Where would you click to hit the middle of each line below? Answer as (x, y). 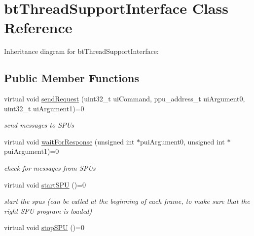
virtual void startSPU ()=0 (45, 184)
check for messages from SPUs (50, 168)
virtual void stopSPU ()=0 (44, 227)
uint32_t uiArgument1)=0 (44, 108)
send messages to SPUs (39, 125)
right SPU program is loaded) (48, 211)
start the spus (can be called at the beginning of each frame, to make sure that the (127, 201)
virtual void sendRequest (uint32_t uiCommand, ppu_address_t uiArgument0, (125, 99)
